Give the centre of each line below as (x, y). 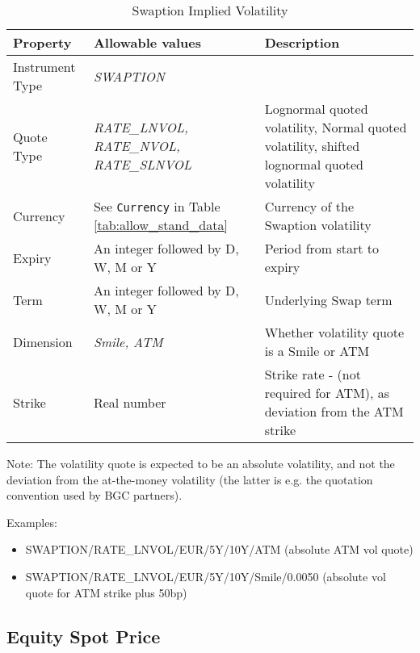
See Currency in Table (157, 206)
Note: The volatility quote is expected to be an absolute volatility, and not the (201, 463)
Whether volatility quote (334, 332)
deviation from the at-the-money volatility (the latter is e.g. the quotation (190, 479)
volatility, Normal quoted (336, 127)
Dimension (43, 341)
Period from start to (322, 248)
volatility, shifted (312, 146)
